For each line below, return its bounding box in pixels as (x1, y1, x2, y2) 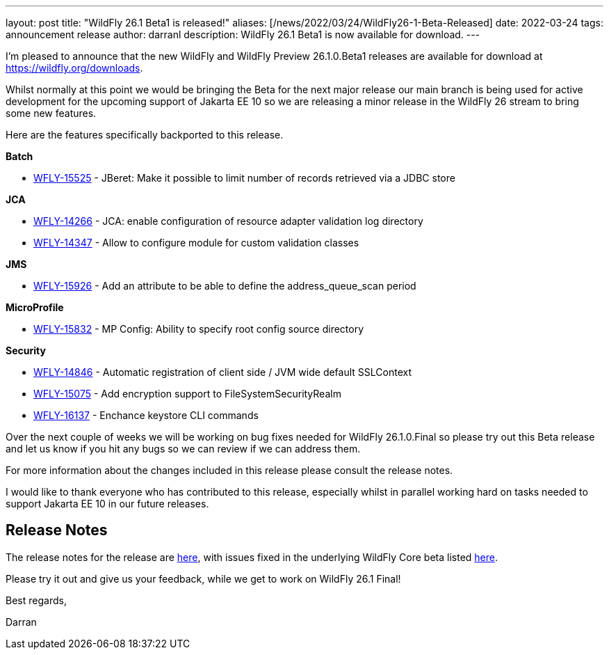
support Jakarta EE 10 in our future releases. (6, 498, 209, 510)
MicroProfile (6, 301, 64, 313)
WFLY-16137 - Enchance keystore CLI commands (33, 409, 259, 421)
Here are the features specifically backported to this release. (6, 129, 284, 141)
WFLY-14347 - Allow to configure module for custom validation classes (33, 237, 359, 248)
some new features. (6, 107, 97, 119)
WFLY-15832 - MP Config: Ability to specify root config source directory (33, 323, 364, 335)
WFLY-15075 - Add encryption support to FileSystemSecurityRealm (33, 388, 341, 400)
